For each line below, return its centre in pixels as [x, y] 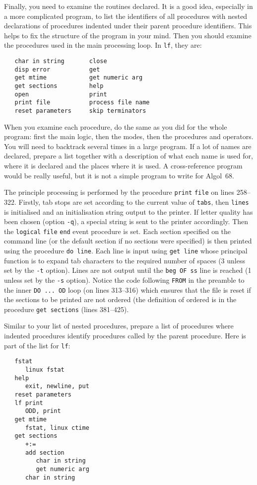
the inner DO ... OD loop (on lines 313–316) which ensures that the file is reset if [128, 289]
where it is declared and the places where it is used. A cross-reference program [123, 165]
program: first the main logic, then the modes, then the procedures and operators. [129, 136]
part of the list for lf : [37, 345]
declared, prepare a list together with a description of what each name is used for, [128, 156]
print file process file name [82, 103]
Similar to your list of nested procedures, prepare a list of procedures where [119, 326]
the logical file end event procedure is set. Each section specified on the [118, 231]
